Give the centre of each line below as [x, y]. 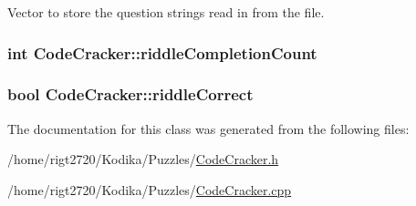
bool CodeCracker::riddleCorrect [130, 94]
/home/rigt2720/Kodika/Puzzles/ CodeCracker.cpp [150, 189]
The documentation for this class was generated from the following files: [208, 128]
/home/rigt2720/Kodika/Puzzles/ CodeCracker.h [143, 159]
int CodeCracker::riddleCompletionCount [162, 52]
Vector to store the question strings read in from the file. [166, 12]
